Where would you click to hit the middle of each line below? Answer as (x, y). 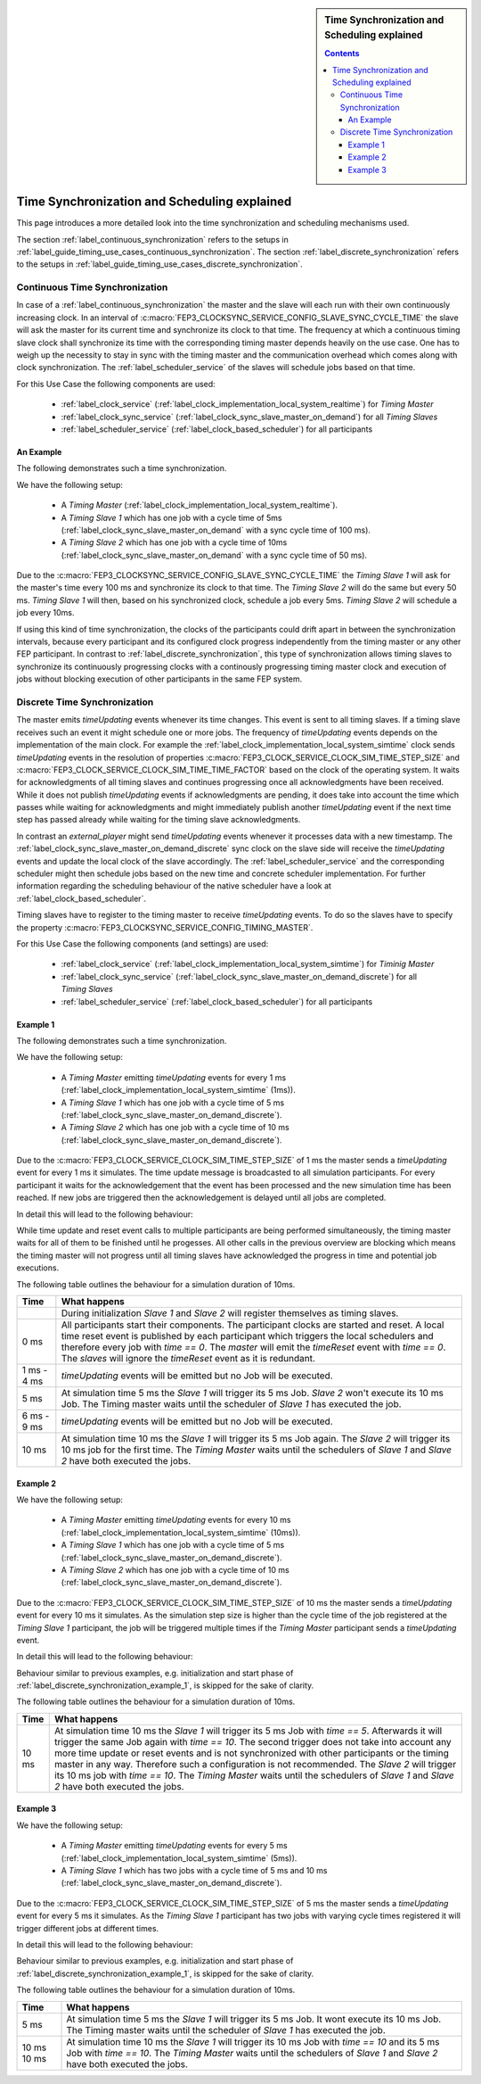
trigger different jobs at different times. (88, 1928)
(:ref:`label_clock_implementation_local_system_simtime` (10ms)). (181, 1532)
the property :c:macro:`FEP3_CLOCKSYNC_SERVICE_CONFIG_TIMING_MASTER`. (165, 927)
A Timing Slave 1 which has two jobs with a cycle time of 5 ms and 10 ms (195, 1871)
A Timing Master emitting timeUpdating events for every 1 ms (174, 1077)
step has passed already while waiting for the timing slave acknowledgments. (159, 820)
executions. (38, 1268)
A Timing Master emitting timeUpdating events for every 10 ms (176, 1520)
